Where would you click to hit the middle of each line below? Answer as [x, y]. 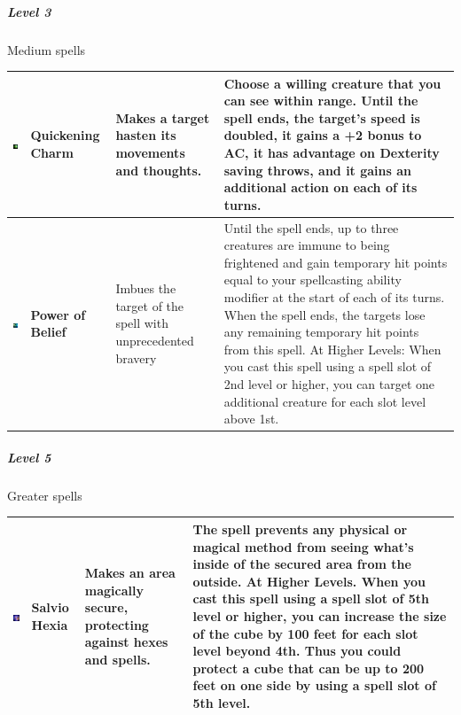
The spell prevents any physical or [300, 528]
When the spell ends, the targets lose [324, 314]
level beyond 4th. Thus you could [297, 651]
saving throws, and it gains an [317, 170]
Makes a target [163, 117]
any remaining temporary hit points [321, 332]
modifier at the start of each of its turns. [334, 297]
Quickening [65, 135]
